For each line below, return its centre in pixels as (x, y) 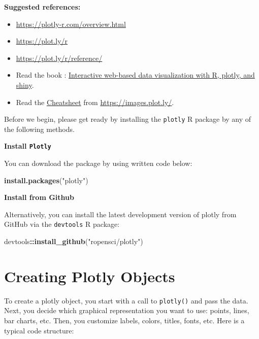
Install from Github (39, 197)
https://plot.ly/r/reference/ (59, 58)
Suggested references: (42, 7)
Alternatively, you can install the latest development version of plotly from (120, 214)
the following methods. (39, 129)
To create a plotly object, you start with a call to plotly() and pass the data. (126, 300)
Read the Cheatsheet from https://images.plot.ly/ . (95, 102)
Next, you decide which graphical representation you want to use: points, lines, (127, 310)
